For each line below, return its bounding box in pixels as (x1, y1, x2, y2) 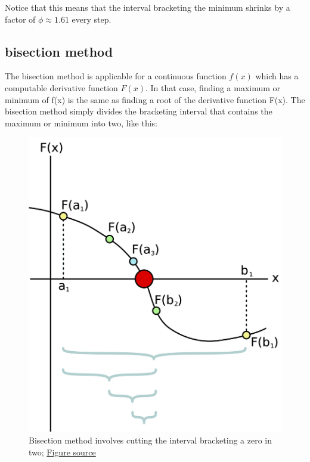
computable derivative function (5, 81, 118, 94)
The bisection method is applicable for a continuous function (5, 70, 227, 82)
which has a (255, 70, 299, 82)
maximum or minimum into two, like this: (5, 116, 157, 129)
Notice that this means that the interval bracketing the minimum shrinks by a (5, 1, 290, 13)
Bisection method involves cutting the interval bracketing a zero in (29, 433, 272, 446)
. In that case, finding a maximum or (145, 81, 281, 94)
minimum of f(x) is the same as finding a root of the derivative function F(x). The (5, 93, 305, 106)
